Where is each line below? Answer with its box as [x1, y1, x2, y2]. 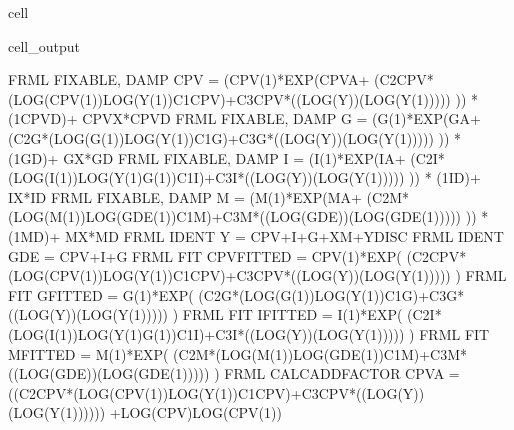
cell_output [8, 35, 80, 56]
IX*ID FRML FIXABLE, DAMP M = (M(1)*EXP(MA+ [8, 186, 362, 207]
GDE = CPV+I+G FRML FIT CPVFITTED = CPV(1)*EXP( [8, 245, 402, 266]
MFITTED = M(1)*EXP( [8, 343, 169, 364]
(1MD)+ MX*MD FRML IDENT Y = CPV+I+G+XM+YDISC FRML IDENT [8, 225, 504, 246]
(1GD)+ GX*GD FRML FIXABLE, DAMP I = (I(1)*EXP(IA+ [8, 147, 406, 168]
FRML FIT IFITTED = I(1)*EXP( [182, 304, 403, 325]
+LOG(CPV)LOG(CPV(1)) [109, 402, 282, 423]
